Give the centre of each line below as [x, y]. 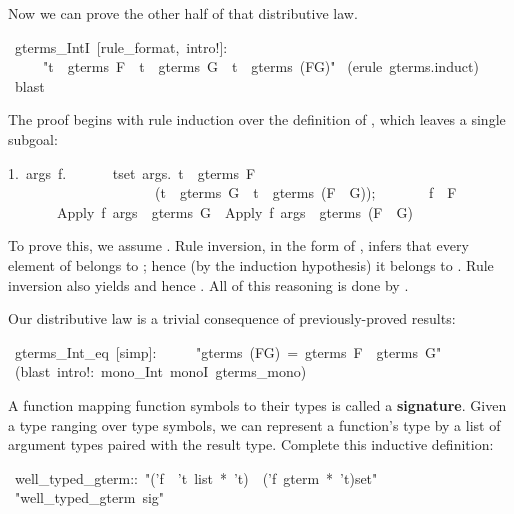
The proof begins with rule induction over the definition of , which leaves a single [257, 119]
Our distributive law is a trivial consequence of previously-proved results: [232, 318]
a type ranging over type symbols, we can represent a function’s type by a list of [254, 424]
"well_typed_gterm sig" [89, 497]
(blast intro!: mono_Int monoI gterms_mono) [160, 371]
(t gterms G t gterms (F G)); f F [305, 192]
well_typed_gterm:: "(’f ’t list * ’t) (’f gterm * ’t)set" [196, 477]
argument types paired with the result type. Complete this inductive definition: [251, 444]
